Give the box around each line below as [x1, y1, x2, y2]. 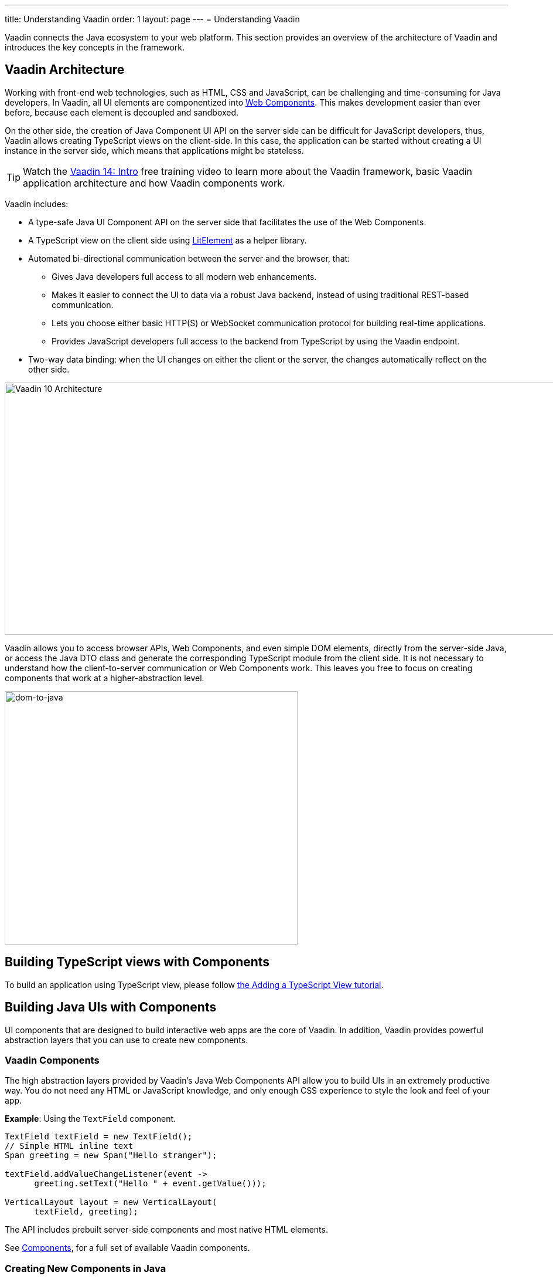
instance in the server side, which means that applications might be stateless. [5, 145, 304, 155]
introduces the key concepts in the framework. [5, 42, 185, 52]
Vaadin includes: [5, 198, 69, 209]
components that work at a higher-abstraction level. [5, 672, 204, 683]
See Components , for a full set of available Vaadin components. [5, 1243, 250, 1253]
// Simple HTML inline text [5, 1141, 134, 1151]
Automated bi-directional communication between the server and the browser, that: [28, 253, 350, 263]
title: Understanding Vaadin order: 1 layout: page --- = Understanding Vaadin [5, 14, 300, 24]
